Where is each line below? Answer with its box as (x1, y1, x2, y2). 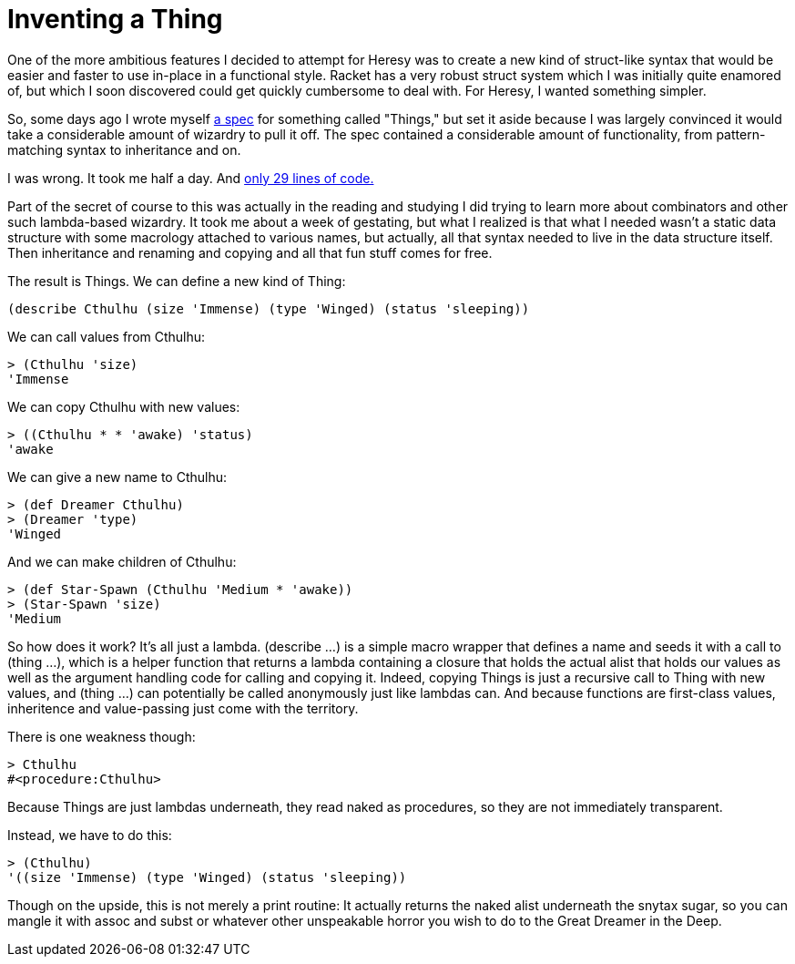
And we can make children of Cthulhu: (7, 553, 237, 569)
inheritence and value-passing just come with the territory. (7, 700, 359, 716)
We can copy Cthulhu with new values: (7, 398, 240, 415)
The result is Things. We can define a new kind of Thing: (7, 272, 346, 289)
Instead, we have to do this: (7, 826, 172, 843)
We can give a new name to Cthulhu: (7, 468, 228, 485)
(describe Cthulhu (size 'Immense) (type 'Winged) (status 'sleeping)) (7, 301, 530, 316)
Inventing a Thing (7, 4, 223, 35)
